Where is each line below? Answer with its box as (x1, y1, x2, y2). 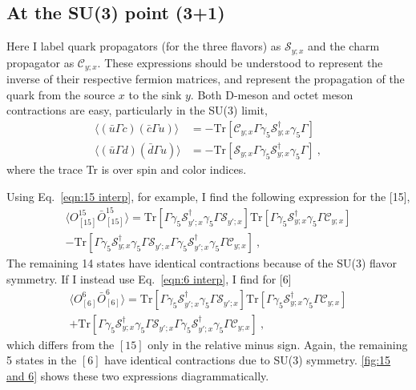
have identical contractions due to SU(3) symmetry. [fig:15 (104, 352, 391, 368)
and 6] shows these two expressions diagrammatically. (6, 368, 269, 384)
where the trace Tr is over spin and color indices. (6, 160, 247, 177)
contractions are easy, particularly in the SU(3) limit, (6, 102, 268, 119)
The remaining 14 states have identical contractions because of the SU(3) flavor (6, 254, 397, 271)
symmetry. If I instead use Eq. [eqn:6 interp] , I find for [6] (6, 270, 292, 287)
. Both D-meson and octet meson (190, 86, 353, 103)
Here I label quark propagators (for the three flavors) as (6, 38, 281, 54)
